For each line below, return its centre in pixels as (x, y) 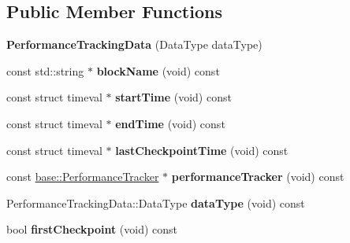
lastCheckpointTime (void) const (202, 150)
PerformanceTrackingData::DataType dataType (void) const (156, 202)
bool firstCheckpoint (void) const (92, 229)
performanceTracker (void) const (258, 177)
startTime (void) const (173, 97)
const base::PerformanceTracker (83, 177)
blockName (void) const (158, 70)
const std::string (45, 70)
